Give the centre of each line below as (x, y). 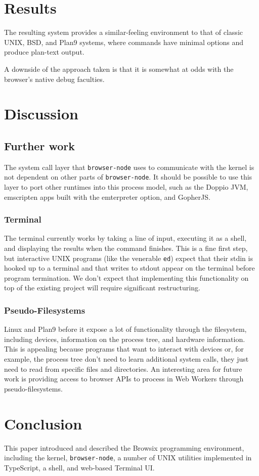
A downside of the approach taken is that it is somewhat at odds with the (119, 69)
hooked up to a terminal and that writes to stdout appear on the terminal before (129, 268)
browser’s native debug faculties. (54, 79)
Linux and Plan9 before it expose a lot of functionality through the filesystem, (125, 329)
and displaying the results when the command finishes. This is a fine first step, (126, 248)
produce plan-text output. (44, 52)
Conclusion (43, 423)
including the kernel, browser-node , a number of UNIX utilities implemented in (128, 458)
